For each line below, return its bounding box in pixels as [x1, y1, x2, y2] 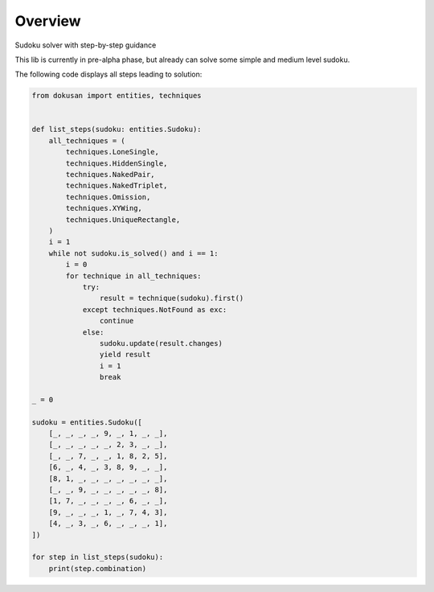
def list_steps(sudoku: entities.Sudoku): [31, 125, 202, 134]
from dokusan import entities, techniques [31, 91, 202, 101]
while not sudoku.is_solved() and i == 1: [48, 249, 219, 257]
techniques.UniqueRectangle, [65, 215, 181, 224]
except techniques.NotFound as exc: [82, 305, 227, 314]
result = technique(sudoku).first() [99, 294, 244, 303]
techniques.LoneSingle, [65, 147, 160, 157]
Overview [14, 12, 81, 30]
